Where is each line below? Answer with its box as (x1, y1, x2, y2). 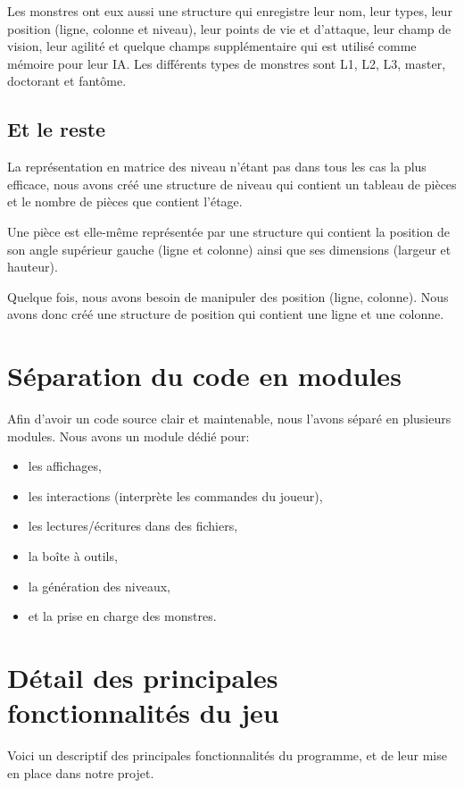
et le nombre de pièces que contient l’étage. (7, 192, 243, 211)
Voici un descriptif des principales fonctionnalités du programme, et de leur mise (7, 746, 447, 765)
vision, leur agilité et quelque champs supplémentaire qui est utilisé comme (7, 37, 417, 55)
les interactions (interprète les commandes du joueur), (28, 486, 323, 505)
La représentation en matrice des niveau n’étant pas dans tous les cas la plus (7, 157, 427, 176)
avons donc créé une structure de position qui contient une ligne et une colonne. (7, 305, 444, 323)
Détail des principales (7, 658, 278, 695)
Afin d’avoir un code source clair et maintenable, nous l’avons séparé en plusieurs (7, 409, 452, 428)
